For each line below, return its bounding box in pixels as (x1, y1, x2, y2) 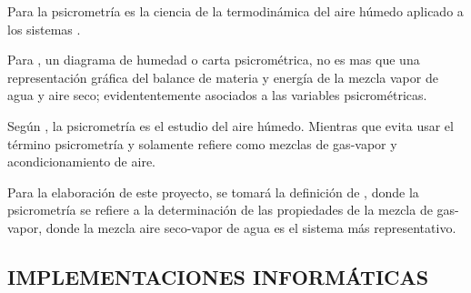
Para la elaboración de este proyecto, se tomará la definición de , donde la (7, 182, 419, 201)
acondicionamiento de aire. (7, 152, 155, 171)
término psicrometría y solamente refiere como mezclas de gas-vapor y (7, 134, 397, 153)
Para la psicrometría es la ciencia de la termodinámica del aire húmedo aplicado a (7, 2, 464, 20)
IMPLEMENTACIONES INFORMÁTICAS (7, 262, 429, 290)
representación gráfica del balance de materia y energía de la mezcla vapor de (7, 67, 438, 86)
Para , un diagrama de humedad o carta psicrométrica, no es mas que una (7, 50, 420, 69)
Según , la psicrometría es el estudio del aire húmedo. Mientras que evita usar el (7, 116, 454, 135)
